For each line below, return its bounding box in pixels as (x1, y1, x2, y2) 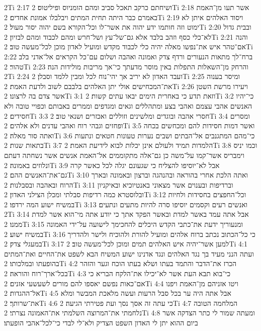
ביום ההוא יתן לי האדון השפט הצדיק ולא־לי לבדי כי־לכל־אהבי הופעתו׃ (4, 317, 198, 327)
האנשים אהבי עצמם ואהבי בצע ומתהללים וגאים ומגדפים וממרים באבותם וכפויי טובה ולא (4, 100, 252, 111)
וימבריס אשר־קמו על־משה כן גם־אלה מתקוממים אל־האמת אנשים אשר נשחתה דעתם (4, 149, 244, 160)
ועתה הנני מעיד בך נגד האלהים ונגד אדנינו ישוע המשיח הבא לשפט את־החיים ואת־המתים (4, 248, 254, 259)
